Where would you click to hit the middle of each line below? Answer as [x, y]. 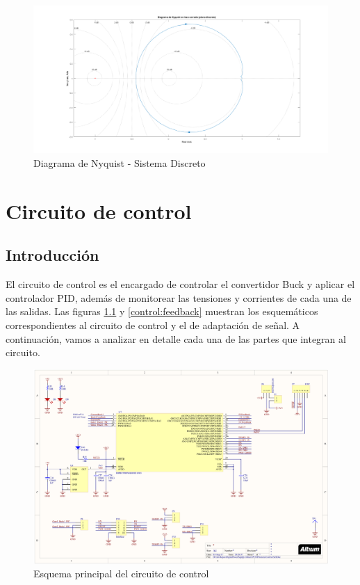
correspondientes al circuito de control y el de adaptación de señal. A [153, 324]
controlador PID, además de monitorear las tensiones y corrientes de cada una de [179, 297]
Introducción [52, 255]
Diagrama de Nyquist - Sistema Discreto [120, 163]
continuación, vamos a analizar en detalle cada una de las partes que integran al [176, 338]
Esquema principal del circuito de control [121, 573]
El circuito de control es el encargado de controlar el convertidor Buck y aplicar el [180, 284]
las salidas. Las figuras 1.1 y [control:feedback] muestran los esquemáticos [162, 311]
